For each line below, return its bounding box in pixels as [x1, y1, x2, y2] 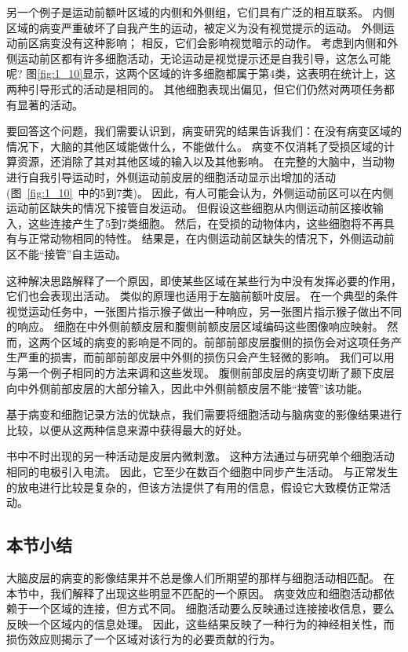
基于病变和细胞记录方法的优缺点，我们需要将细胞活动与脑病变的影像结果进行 [6, 406, 402, 423]
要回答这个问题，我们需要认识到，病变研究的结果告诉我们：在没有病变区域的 [6, 123, 402, 139]
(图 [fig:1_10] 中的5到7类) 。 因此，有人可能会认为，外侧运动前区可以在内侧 [6, 184, 394, 200]
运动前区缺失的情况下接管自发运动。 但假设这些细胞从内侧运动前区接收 [6, 200, 373, 216]
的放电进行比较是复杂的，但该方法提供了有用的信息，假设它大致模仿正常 [6, 478, 380, 495]
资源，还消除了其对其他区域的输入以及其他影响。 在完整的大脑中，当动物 [16, 153, 395, 170]
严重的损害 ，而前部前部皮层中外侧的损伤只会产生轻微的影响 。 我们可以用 [16, 349, 395, 365]
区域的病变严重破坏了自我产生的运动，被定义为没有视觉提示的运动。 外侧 [6, 19, 384, 35]
